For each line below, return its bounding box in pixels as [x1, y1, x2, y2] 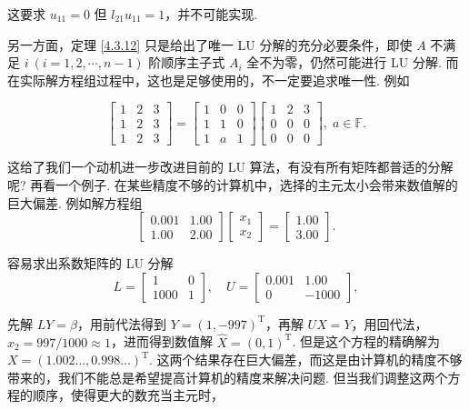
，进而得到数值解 [110, 332, 213, 351]
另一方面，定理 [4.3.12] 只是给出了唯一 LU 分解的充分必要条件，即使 [7, 35, 413, 54]
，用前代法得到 [76, 314, 166, 333]
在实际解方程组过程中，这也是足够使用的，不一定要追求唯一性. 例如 [7, 70, 410, 89]
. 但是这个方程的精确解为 [292, 332, 440, 351]
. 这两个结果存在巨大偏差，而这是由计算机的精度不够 [149, 350, 463, 369]
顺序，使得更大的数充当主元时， [32, 385, 224, 405]
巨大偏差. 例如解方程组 [7, 193, 143, 212]
